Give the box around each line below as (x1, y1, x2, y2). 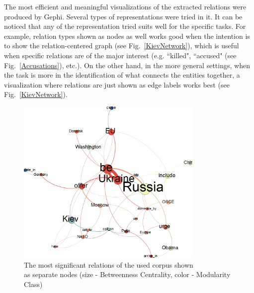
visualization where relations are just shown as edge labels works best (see (4, 79, 230, 90)
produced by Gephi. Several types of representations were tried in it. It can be (4, 11, 243, 21)
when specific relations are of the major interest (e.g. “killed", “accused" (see (4, 50, 237, 60)
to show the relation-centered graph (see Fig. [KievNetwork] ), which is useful (4, 40, 239, 51)
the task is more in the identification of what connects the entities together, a (4, 70, 240, 80)
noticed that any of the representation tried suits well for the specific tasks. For (4, 21, 246, 31)
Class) (24, 279, 43, 289)
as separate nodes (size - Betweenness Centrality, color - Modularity (24, 269, 231, 280)
